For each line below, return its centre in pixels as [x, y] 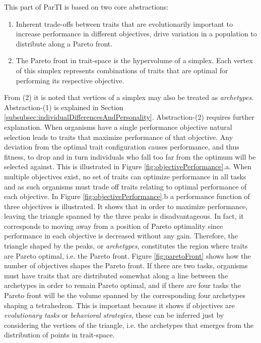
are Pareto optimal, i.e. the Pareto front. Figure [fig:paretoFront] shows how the [127, 255]
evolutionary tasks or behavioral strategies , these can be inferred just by [114, 315]
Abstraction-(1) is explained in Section [64, 107]
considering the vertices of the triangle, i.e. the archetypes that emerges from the [129, 325]
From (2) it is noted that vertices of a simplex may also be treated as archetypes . [129, 97]
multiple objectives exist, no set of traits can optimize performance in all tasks [125, 176]
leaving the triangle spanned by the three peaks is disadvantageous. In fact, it [124, 216]
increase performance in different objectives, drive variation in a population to [136, 34]
